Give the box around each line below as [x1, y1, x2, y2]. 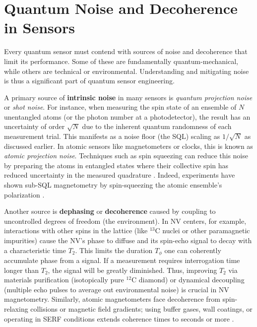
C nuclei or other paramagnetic [155, 225, 250, 236]
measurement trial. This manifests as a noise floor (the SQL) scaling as [4, 131, 220, 141]
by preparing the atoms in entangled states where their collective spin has [4, 160, 229, 170]
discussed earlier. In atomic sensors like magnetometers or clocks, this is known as [4, 140, 253, 151]
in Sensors [4, 17, 75, 38]
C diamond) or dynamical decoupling [131, 274, 245, 285]
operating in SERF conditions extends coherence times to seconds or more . [4, 313, 234, 324]
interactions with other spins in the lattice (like [4, 225, 148, 236]
